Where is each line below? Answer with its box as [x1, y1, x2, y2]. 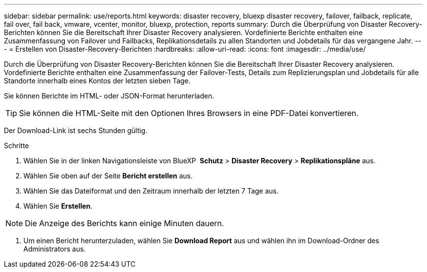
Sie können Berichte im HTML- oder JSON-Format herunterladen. [4, 92, 214, 100]
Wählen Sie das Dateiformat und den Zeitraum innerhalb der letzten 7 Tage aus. [23, 187, 279, 195]
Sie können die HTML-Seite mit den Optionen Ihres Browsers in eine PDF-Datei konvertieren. [19, 108, 359, 118]
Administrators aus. [23, 245, 86, 253]
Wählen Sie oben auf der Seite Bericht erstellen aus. [23, 172, 193, 180]
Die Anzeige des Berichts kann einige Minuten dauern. [25, 218, 224, 228]
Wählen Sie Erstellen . [23, 202, 93, 210]
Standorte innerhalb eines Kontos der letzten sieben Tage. [4, 77, 191, 85]
